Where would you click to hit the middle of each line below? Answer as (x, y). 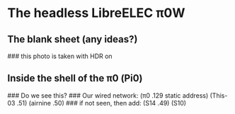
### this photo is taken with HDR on (60, 56)
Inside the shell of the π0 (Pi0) (75, 78)
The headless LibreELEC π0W (96, 13)
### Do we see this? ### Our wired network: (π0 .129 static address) (108, 95)
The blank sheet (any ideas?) (73, 39)
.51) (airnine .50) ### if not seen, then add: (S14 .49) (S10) (101, 103)
